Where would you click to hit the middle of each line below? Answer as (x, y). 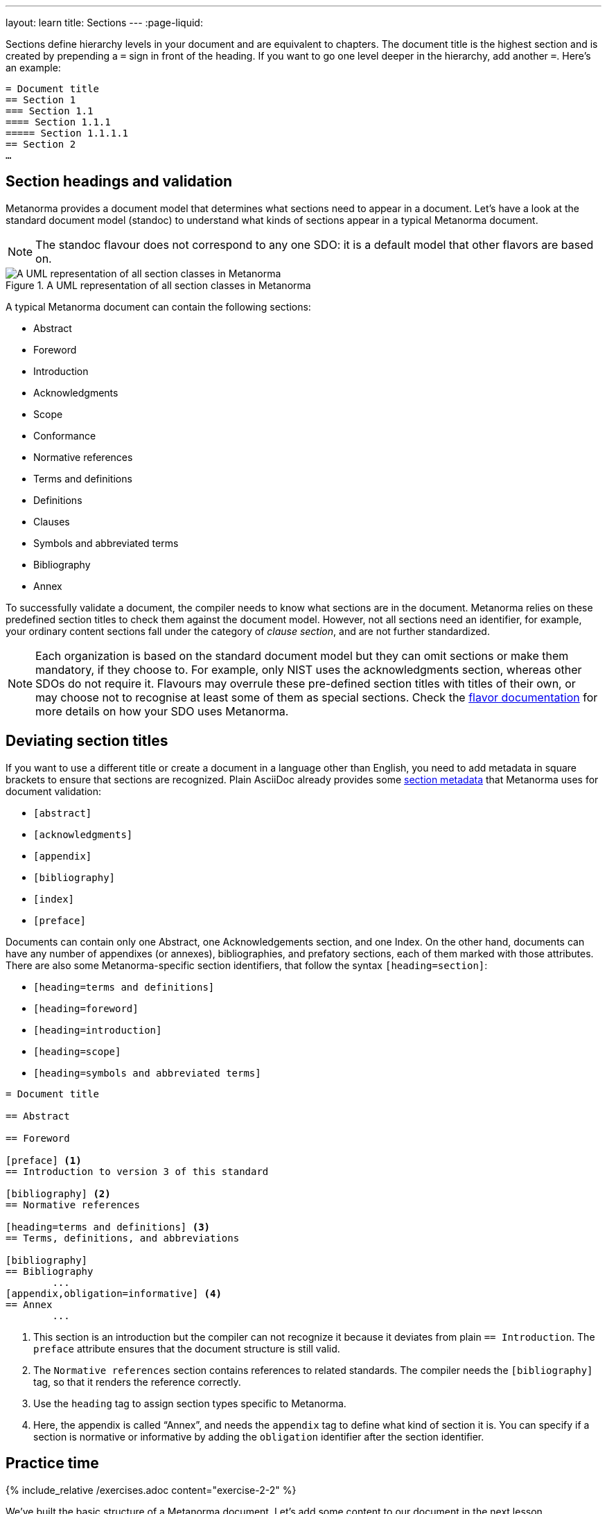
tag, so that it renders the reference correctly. (137, 1382)
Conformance (65, 435)
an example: (33, 68)
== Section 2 (41, 144)
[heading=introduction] (98, 1030)
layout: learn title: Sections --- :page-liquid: (104, 23)
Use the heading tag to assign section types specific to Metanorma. (190, 1403)
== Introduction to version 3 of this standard (137, 1171)
